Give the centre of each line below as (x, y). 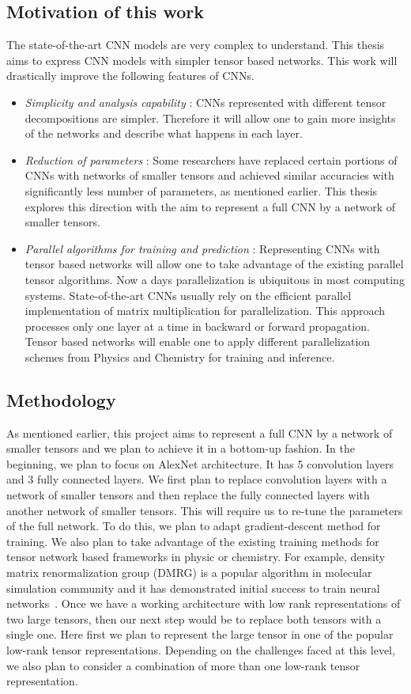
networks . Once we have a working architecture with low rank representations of (204, 603)
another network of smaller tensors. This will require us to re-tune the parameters (205, 510)
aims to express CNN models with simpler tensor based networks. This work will (202, 60)
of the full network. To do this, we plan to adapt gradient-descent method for (194, 526)
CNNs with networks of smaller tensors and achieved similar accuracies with (209, 175)
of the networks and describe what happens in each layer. (164, 133)
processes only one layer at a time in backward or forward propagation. (197, 326)
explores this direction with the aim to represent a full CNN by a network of (210, 206)
